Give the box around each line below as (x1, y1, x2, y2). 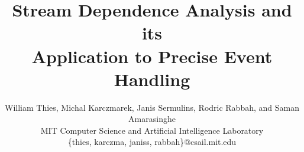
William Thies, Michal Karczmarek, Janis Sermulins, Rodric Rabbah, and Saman (4, 101, 299, 113)
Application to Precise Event (31, 44, 273, 68)
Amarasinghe (128, 113, 176, 125)
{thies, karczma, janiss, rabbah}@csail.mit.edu (67, 136, 237, 148)
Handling (114, 67, 190, 91)
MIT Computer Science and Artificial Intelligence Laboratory (40, 124, 264, 136)
